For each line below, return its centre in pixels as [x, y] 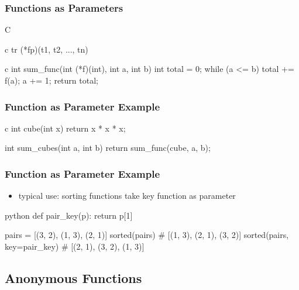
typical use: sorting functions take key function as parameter [127, 196]
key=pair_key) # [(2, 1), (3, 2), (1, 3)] [75, 246]
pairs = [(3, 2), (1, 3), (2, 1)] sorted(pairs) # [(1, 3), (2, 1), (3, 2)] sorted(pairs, [147, 235]
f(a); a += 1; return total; [51, 80]
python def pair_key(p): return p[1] [69, 215]
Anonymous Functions [73, 277]
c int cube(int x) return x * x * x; [65, 128]
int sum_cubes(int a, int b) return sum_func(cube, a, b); [108, 148]
